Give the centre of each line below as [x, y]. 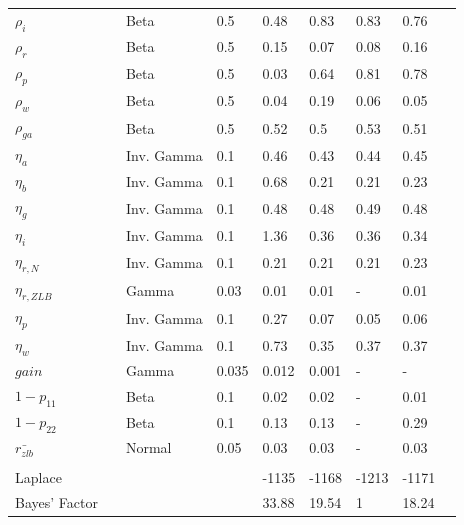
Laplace [38, 477]
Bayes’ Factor [56, 502]
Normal [148, 447]
